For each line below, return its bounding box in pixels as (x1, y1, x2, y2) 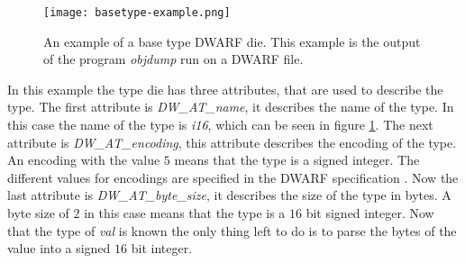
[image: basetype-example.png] (43, 6, 231, 19)
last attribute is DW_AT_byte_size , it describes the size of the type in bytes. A (7, 186, 451, 204)
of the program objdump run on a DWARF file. (43, 50, 304, 68)
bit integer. (131, 239, 193, 258)
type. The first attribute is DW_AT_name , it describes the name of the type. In (7, 97, 454, 116)
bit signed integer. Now (305, 204, 434, 222)
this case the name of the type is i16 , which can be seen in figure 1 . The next (7, 115, 433, 134)
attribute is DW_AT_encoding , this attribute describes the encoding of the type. (7, 132, 457, 151)
